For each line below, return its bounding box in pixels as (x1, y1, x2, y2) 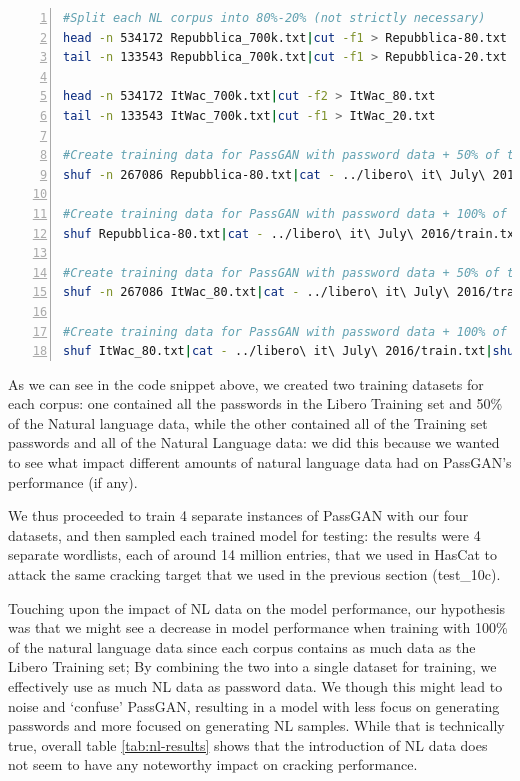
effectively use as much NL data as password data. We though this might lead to (8, 676, 503, 696)
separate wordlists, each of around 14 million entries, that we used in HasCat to (8, 544, 498, 565)
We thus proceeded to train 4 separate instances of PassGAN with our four (8, 505, 469, 526)
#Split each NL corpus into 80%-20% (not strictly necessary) (63, 11, 486, 25)
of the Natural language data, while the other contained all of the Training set (8, 412, 488, 433)
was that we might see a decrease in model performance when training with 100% (8, 617, 508, 638)
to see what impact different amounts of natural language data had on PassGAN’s (8, 452, 512, 473)
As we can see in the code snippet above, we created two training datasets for (8, 373, 484, 394)
